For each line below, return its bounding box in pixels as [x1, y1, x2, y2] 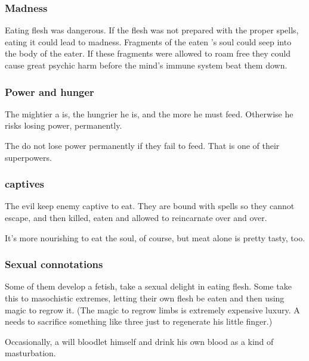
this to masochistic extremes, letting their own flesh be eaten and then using [5, 292, 285, 304]
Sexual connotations [5, 257, 103, 272]
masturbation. [5, 347, 56, 359]
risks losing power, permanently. [5, 119, 122, 132]
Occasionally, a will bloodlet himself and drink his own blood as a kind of [5, 335, 274, 347]
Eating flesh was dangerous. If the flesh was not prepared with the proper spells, [5, 24, 299, 36]
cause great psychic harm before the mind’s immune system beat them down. [5, 59, 288, 71]
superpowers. [5, 151, 52, 163]
